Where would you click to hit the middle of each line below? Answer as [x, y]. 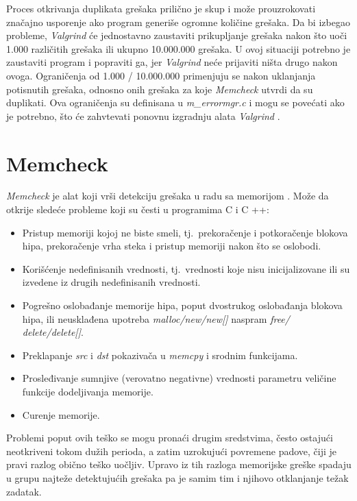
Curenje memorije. [61, 414]
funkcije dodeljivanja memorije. [88, 391]
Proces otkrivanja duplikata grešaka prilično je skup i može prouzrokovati [161, 8]
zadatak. [24, 491]
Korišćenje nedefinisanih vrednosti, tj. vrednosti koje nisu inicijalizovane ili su [186, 268]
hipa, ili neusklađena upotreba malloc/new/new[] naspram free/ [156, 318]
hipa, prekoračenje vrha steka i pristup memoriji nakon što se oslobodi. [172, 246]
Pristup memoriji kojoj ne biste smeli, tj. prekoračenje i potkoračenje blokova [185, 232]
